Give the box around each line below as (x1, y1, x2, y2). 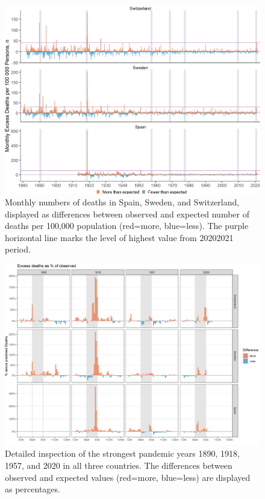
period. (5, 243, 31, 256)
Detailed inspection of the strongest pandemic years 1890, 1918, (5, 447, 240, 460)
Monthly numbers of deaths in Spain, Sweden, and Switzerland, (5, 196, 240, 208)
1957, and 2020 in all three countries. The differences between (5, 459, 232, 472)
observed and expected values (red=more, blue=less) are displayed (5, 471, 251, 483)
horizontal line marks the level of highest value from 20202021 (5, 231, 234, 243)
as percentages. (5, 483, 60, 495)
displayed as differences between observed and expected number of (5, 207, 249, 220)
